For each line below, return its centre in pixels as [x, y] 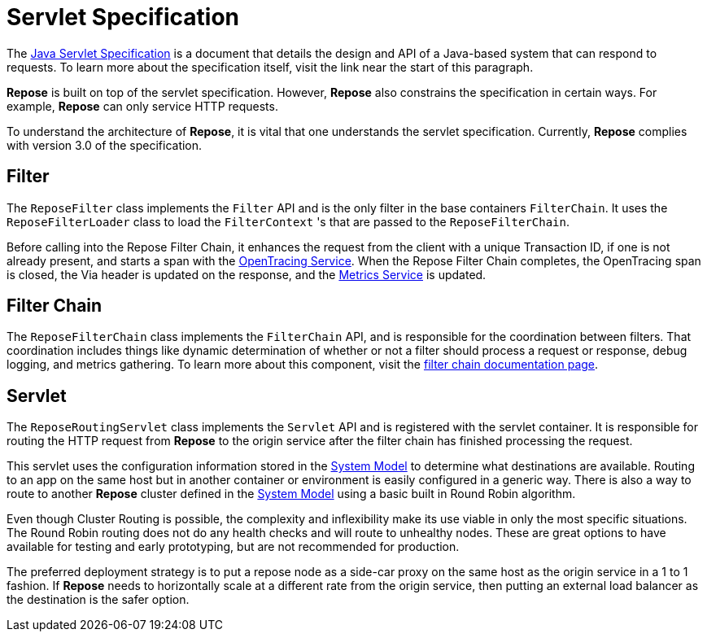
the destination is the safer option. [98, 600]
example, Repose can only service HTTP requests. [142, 106]
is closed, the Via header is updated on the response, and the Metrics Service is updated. [247, 274]
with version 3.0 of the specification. [105, 145]
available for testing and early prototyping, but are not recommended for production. [233, 547]
